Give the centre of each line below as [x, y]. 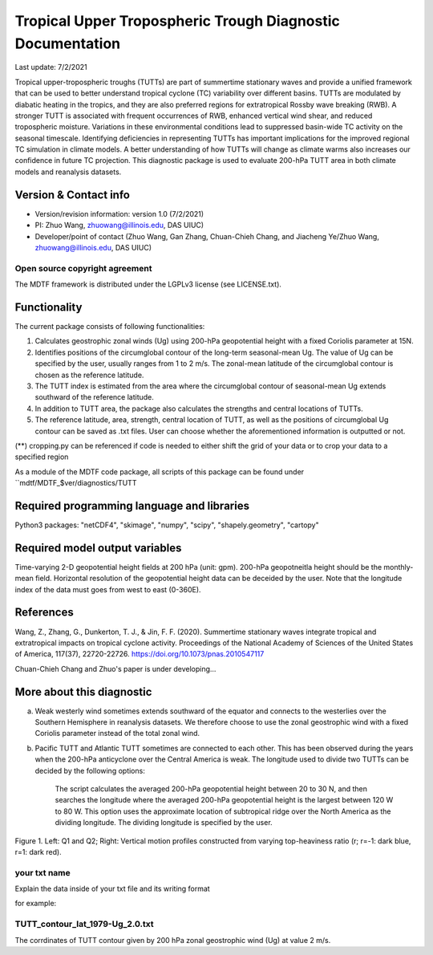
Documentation [68, 43]
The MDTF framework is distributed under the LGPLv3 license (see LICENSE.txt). [148, 284]
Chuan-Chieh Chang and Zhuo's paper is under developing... [115, 668]
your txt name [43, 872]
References [44, 613]
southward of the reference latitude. [94, 397]
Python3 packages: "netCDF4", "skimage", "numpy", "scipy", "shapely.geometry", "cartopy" [167, 525]
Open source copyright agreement [83, 268]
